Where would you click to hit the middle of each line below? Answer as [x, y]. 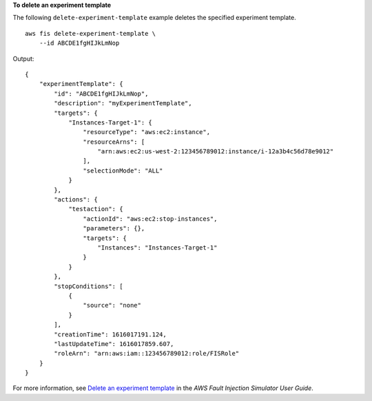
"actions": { [76, 200]
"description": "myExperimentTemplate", [123, 104]
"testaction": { [96, 209]
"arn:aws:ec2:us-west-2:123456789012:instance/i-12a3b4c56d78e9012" [216, 152]
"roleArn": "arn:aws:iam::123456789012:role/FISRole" [147, 354]
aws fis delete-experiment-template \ [91, 33]
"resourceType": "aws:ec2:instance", [146, 132]
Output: [23, 58]
